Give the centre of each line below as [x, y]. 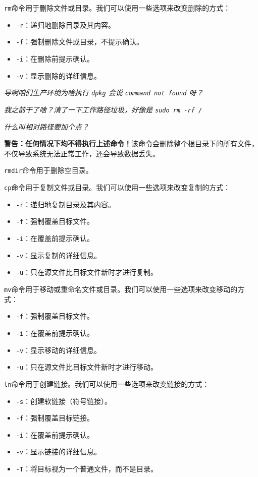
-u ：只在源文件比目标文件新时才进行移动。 [87, 367]
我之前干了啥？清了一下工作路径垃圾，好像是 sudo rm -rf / [103, 109]
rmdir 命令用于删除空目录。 [48, 170]
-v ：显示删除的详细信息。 [59, 75]
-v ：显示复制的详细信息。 [59, 255]
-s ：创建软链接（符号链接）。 [64, 401]
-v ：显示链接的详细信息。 [59, 452]
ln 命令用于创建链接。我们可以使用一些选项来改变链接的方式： [107, 383]
